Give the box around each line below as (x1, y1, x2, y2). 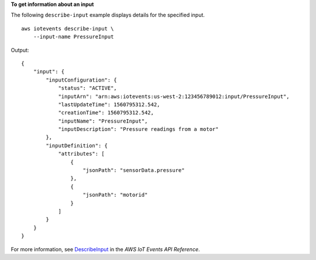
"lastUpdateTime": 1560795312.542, (58, 101, 160, 108)
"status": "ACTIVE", (58, 85, 117, 92)
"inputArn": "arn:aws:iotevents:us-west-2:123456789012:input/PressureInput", (58, 93, 290, 100)
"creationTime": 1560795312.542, (58, 109, 154, 116)
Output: (11, 46, 29, 53)
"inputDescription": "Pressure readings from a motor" (58, 126, 219, 133)
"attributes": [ (58, 150, 105, 157)
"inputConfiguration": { (46, 76, 117, 83)
